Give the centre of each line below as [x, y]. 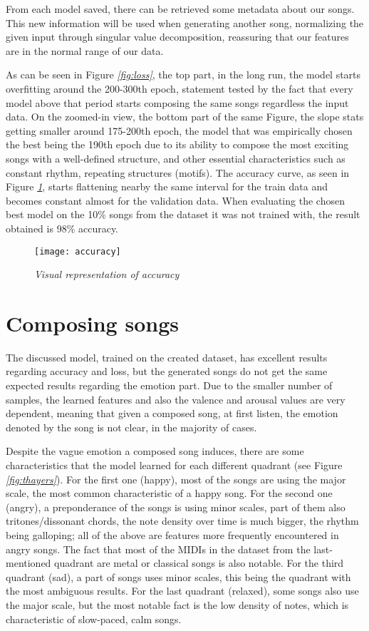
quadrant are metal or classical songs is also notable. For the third [199, 563]
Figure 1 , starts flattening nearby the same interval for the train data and [167, 186]
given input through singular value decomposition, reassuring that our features [177, 37]
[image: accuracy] [78, 251]
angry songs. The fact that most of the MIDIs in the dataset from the [158, 549]
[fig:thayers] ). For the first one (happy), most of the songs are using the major [176, 479]
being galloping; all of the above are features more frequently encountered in [172, 535]
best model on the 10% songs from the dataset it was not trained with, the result [183, 214]
